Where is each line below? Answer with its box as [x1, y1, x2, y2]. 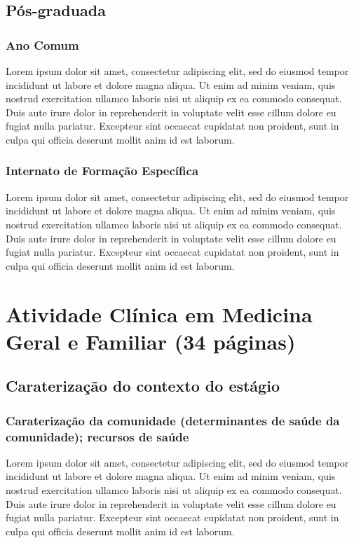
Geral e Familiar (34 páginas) [6, 327, 296, 355]
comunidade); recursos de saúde [6, 427, 189, 445]
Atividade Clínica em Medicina [6, 299, 313, 328]
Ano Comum [6, 36, 79, 53]
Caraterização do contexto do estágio [6, 375, 280, 397]
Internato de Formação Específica [6, 162, 199, 179]
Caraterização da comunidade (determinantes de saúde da [6, 411, 340, 429]
